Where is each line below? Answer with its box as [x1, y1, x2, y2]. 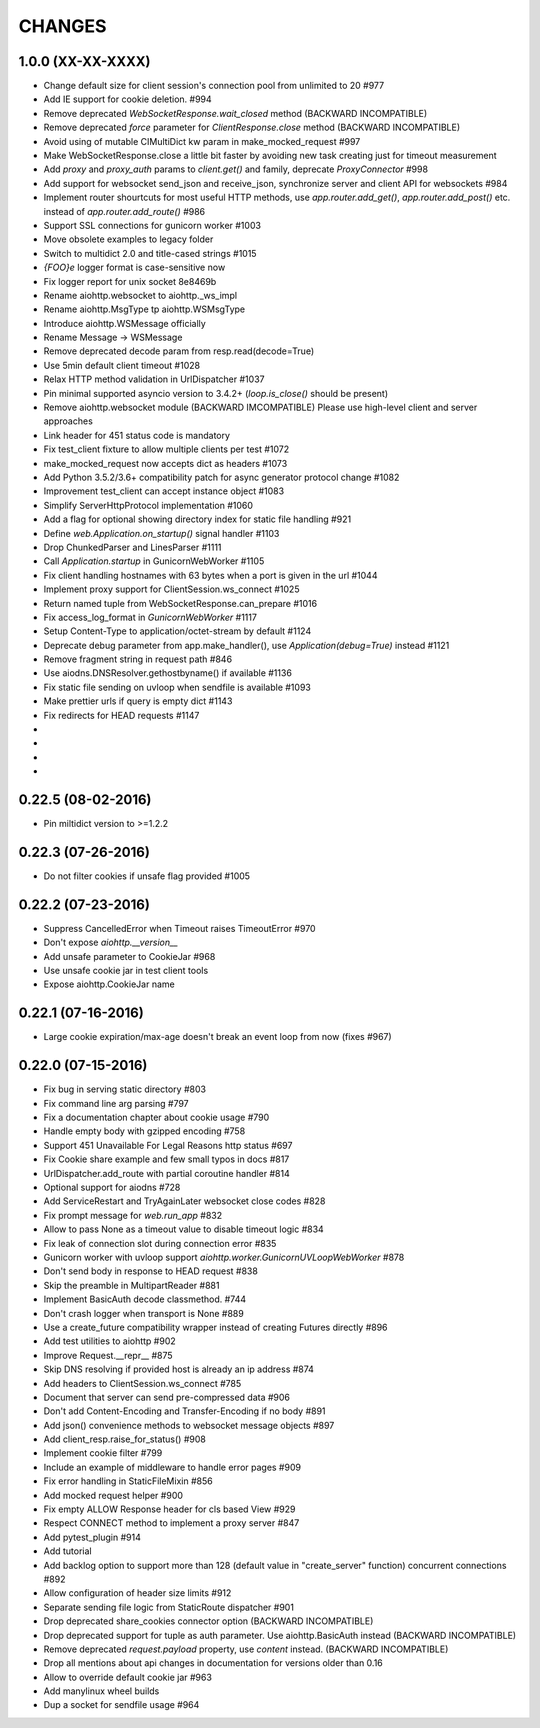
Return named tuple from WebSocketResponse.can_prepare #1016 [43, 597, 318, 609]
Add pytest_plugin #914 [43, 1531, 142, 1543]
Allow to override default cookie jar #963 [43, 1671, 212, 1683]
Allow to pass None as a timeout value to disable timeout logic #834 [43, 1223, 324, 1235]
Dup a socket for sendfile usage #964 [43, 1699, 200, 1711]
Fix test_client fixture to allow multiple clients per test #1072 [43, 443, 290, 455]
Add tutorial [43, 1545, 92, 1557]
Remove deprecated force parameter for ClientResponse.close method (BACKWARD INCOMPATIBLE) [43, 121, 460, 134]
